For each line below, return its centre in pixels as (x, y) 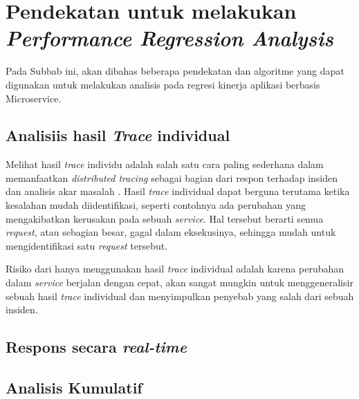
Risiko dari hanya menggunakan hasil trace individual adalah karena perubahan (175, 269)
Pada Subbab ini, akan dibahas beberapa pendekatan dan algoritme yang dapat (175, 71)
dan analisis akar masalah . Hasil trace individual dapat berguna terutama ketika (178, 191)
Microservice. (34, 98)
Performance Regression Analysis (169, 38)
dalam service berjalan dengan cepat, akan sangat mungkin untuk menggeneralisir (179, 282)
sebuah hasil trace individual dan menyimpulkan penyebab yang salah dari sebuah (180, 296)
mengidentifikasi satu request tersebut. (87, 245)
